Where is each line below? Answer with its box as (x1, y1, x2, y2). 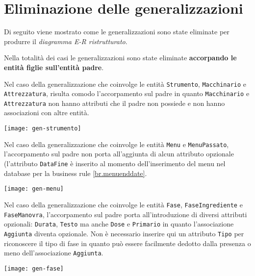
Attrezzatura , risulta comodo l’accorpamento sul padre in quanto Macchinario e (4, 88, 250, 99)
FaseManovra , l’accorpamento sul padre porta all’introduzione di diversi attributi (4, 209, 247, 219)
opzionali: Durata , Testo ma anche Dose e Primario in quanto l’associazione (4, 219, 234, 229)
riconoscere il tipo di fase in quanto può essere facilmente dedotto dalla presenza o (4, 238, 251, 248)
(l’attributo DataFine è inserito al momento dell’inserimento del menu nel (4, 158, 226, 168)
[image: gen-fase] (4, 265, 64, 272)
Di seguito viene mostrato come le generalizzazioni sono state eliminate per (4, 26, 229, 37)
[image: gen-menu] (4, 185, 64, 193)
